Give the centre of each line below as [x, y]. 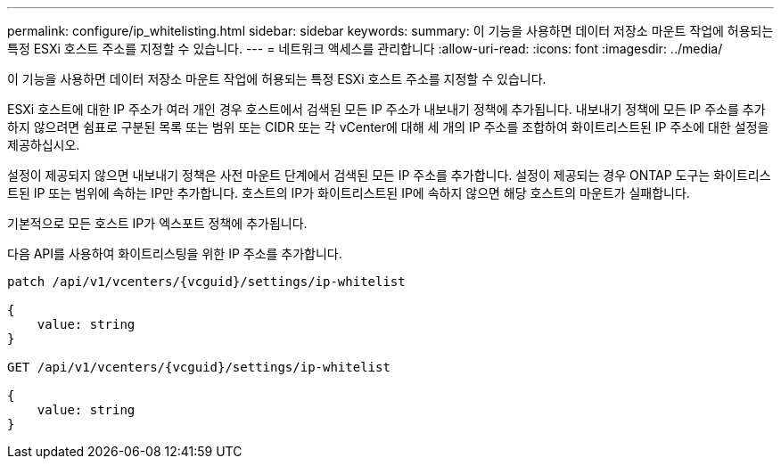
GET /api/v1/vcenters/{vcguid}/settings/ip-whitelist [199, 367]
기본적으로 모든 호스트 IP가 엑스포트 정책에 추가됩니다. [157, 223]
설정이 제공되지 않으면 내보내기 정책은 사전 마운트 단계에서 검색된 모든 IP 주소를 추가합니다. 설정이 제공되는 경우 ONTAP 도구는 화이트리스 [389, 175]
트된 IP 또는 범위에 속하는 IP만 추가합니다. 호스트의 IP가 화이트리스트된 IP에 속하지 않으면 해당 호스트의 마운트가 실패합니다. [349, 193]
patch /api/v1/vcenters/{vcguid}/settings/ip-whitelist [206, 282]
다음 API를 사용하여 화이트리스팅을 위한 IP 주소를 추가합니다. [175, 253]
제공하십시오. [44, 145]
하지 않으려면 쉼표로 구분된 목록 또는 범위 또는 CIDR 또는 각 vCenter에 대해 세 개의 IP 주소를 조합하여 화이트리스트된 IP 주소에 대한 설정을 [388, 127]
